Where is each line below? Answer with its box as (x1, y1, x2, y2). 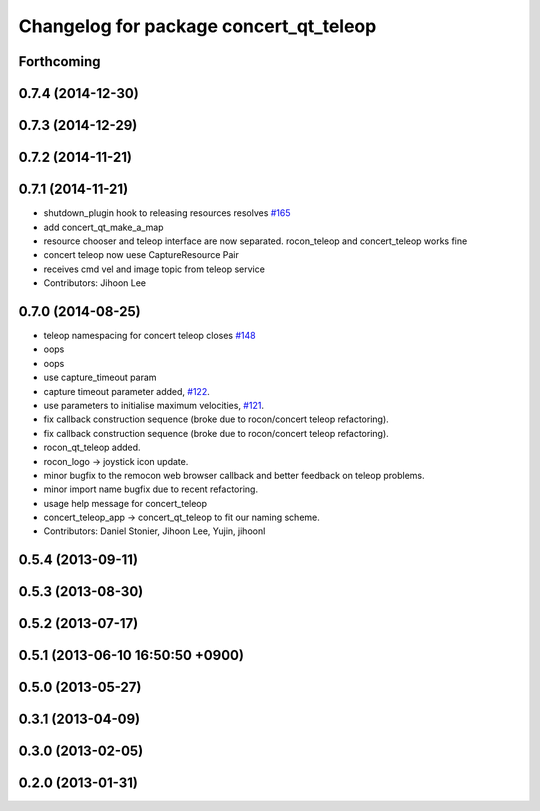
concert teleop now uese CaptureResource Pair (43, 249, 239, 261)
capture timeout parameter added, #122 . (43, 385, 210, 397)
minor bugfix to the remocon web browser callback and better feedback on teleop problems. (43, 469, 425, 481)
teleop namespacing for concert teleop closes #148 (43, 329, 256, 341)
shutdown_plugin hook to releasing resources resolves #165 (43, 207, 291, 219)
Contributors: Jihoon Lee (43, 277, 147, 289)
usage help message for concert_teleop (43, 497, 208, 509)
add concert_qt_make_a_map (43, 221, 164, 233)
